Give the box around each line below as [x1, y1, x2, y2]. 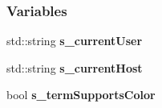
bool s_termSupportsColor [6, 86, 156, 103]
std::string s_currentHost [6, 59, 143, 76]
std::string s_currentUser [6, 32, 143, 49]
